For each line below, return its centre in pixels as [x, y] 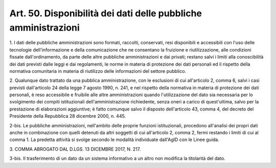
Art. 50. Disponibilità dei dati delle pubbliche [106, 13]
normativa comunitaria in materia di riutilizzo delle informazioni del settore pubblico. [98, 71]
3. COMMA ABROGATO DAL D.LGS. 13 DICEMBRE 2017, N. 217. [75, 149]
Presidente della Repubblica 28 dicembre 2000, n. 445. [68, 116]
